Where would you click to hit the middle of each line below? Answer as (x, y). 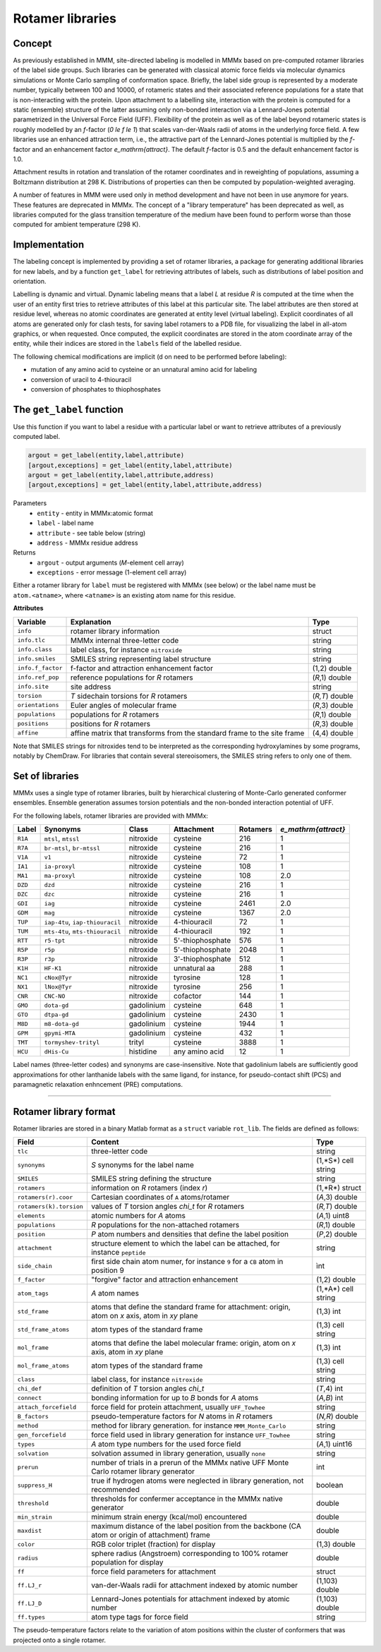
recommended (115, 1490)
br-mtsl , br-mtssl (72, 848)
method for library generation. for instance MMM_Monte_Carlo (188, 1425)
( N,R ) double (338, 1416)
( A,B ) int (330, 1398)
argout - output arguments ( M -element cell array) (111, 562)
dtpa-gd (56, 1014)
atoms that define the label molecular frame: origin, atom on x (193, 1343)
